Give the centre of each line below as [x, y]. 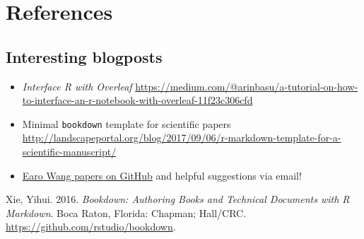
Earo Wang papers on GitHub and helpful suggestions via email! [162, 175]
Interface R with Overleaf [77, 86]
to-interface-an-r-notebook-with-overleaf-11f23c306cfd [137, 100]
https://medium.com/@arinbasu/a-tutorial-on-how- [247, 86]
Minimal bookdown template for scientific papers [127, 123]
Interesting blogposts [84, 56]
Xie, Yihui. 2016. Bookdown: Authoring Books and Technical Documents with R [178, 199]
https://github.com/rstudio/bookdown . [91, 227]
